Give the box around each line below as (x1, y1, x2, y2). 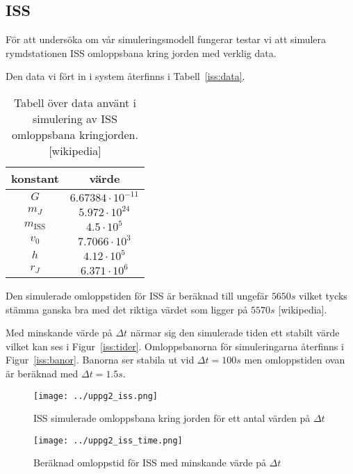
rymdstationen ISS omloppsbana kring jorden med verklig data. (6, 45, 277, 60)
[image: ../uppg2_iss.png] (33, 391, 158, 401)
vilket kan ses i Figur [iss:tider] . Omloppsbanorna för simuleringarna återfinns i (6, 338, 344, 353)
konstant (11, 170, 59, 186)
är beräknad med (6, 366, 79, 380)
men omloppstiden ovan (244, 352, 345, 367)
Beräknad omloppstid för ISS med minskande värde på (33, 455, 266, 470)
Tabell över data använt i (13, 94, 136, 111)
